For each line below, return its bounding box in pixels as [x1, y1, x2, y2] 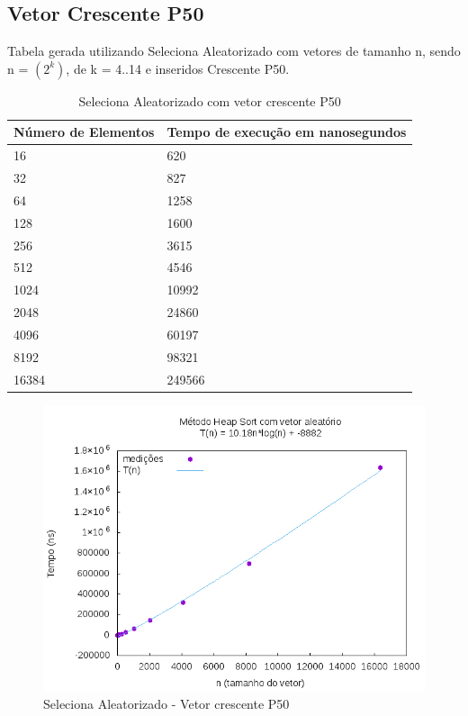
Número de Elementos [13, 122, 155, 141]
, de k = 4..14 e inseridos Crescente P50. [66, 59, 290, 77]
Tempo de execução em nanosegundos [166, 122, 407, 141]
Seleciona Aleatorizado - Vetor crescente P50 [43, 694, 290, 713]
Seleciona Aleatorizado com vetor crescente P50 [78, 91, 341, 110]
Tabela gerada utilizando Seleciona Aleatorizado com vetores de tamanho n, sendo [7, 41, 461, 60]
